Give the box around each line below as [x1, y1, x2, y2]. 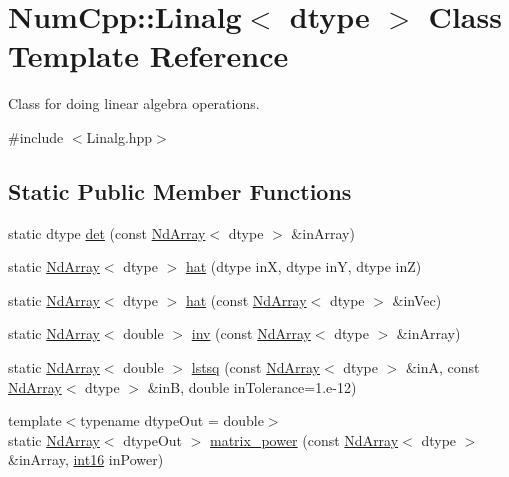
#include [8, 126, 64, 147]
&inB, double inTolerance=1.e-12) [147, 376, 357, 397]
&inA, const [405, 357, 480, 378]
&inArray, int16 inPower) [8, 449, 164, 470]
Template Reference [8, 35, 289, 76]
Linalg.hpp [86, 126, 153, 147]
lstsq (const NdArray [191, 357, 320, 378]
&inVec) [392, 289, 442, 310]
